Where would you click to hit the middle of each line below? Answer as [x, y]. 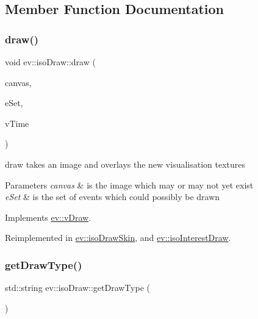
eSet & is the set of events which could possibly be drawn [113, 197]
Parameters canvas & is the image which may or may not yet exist [129, 185]
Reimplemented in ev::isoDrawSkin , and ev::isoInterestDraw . [118, 238]
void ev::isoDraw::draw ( [50, 62]
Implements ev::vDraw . [48, 217]
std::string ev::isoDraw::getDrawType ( [77, 288]
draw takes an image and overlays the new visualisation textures [125, 164]
